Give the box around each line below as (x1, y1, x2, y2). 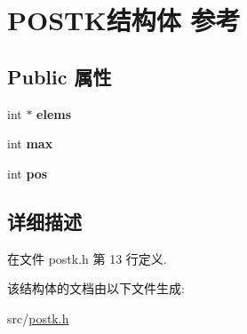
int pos (7, 163, 48, 182)
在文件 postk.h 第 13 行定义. (7, 249, 167, 267)
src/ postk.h (7, 308, 69, 327)
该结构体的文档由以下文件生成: (7, 279, 185, 298)
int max (7, 134, 53, 153)
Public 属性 (7, 62, 112, 90)
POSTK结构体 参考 (7, 2, 241, 38)
